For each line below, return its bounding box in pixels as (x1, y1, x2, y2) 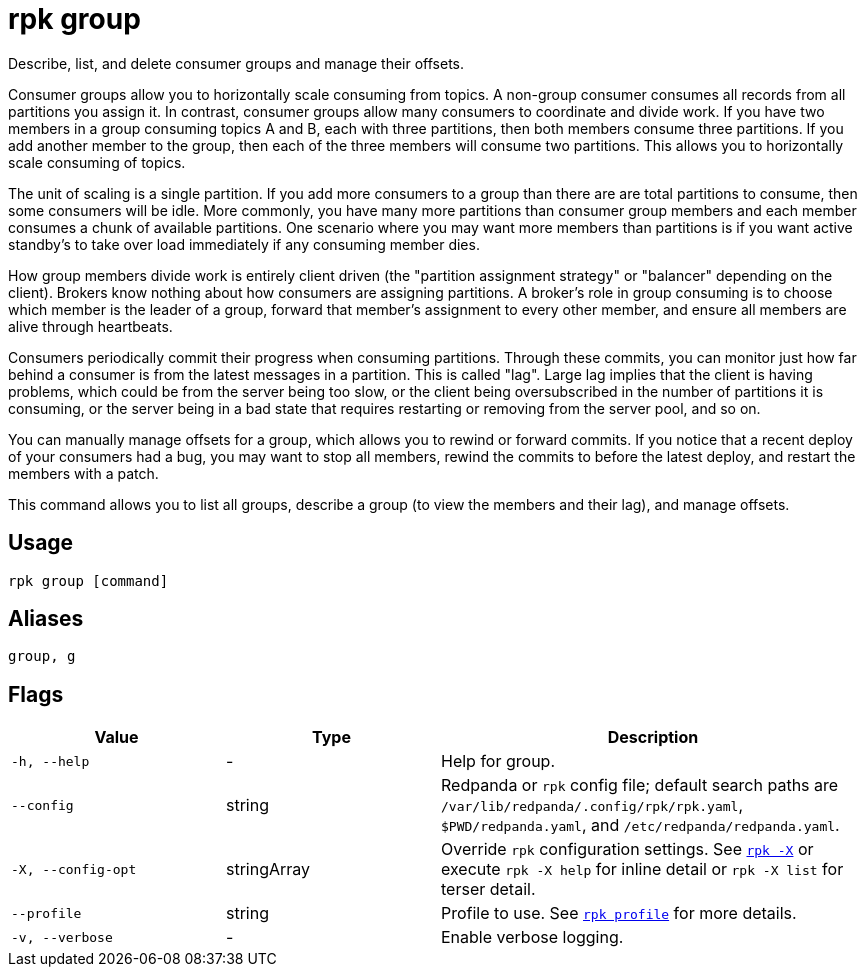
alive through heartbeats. (8, 317, 173, 335)
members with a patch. (8, 464, 159, 482)
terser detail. (441, 879, 536, 900)
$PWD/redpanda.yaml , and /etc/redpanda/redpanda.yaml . (441, 815, 840, 836)
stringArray (226, 859, 311, 880)
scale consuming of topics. (8, 153, 186, 171)
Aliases (8, 606, 84, 632)
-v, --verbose (11, 929, 113, 945)
